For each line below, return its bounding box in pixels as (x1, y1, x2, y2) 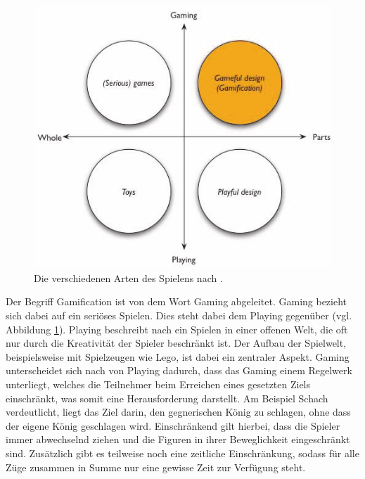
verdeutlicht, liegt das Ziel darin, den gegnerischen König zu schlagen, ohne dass (6, 404, 351, 419)
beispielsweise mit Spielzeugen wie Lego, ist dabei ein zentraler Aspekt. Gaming (6, 349, 350, 364)
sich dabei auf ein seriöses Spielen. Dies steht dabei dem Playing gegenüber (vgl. (6, 307, 352, 322)
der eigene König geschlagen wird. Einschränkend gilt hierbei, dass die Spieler (6, 418, 340, 433)
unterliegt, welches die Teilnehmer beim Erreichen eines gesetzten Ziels (6, 376, 311, 391)
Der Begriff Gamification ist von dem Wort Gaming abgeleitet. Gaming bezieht (6, 294, 347, 309)
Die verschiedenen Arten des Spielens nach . (34, 270, 223, 285)
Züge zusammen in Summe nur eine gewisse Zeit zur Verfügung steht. (6, 459, 306, 474)
